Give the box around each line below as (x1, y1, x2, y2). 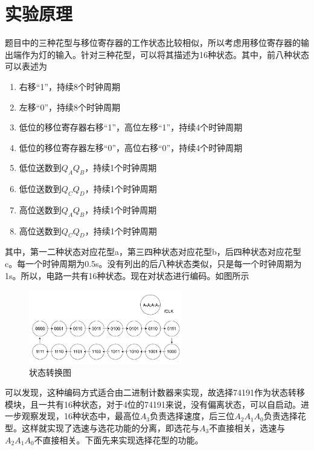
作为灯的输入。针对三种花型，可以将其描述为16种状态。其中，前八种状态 (21, 48, 309, 60)
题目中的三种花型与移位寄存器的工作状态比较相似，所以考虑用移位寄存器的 (5, 36, 301, 49)
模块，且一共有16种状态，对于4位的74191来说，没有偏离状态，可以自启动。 (5, 397, 301, 410)
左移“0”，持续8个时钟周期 (19, 100, 121, 113)
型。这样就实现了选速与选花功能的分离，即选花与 (5, 421, 199, 434)
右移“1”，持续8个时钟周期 (19, 80, 121, 92)
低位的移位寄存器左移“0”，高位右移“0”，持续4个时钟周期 (19, 141, 243, 153)
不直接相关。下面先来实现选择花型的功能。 (34, 433, 203, 446)
